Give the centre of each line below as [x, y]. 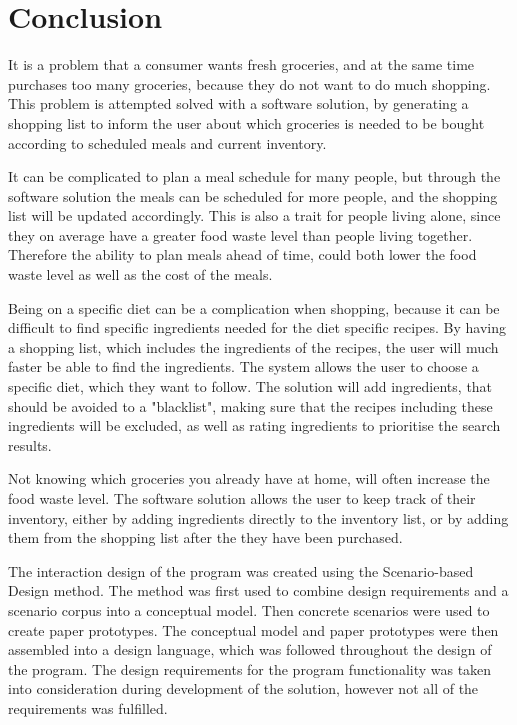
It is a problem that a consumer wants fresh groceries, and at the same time [241, 64]
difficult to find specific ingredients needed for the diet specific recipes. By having [257, 327]
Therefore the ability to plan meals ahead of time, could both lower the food [242, 254]
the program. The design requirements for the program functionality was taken [250, 668]
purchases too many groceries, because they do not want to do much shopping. [249, 83]
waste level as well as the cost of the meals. [140, 274]
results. [30, 444]
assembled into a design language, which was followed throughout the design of [250, 649]
